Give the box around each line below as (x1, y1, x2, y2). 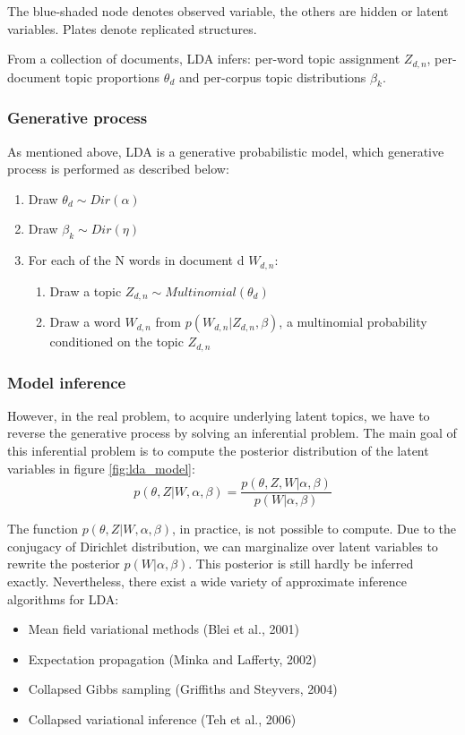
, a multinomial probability (279, 312, 427, 331)
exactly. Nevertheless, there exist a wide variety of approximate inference (7, 572, 408, 591)
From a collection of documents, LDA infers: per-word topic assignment (7, 49, 400, 68)
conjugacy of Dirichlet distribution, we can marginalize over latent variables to (7, 536, 438, 555)
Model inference (7, 371, 126, 393)
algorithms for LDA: (7, 589, 119, 608)
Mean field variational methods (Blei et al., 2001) (28, 620, 299, 638)
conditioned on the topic (49, 332, 184, 351)
